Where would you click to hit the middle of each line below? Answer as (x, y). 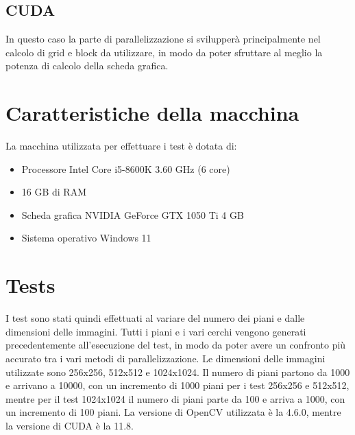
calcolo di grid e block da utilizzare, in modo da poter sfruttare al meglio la (164, 52)
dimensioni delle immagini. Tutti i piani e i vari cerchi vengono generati (156, 331)
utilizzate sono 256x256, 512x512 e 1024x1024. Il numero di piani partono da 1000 (178, 372)
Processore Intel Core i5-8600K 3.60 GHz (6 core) (126, 168)
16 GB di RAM (54, 192)
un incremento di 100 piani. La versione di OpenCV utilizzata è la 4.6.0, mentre (173, 412)
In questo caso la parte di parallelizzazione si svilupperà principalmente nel (163, 39)
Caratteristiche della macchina (152, 113)
